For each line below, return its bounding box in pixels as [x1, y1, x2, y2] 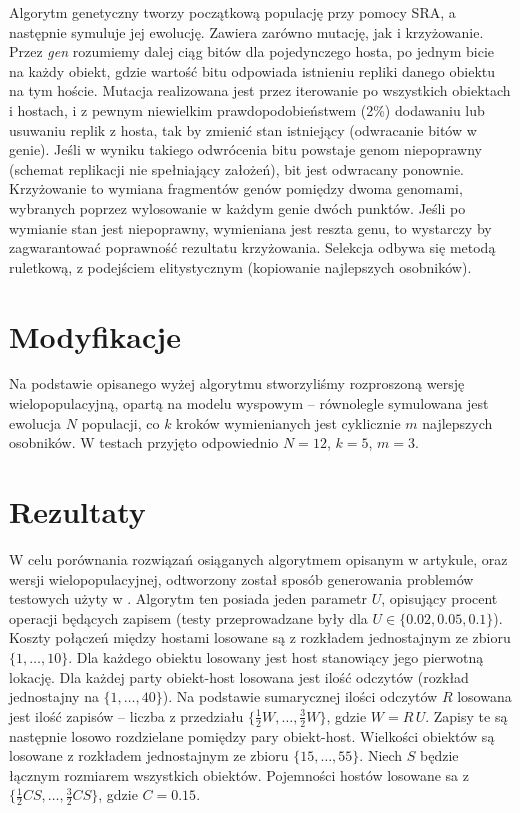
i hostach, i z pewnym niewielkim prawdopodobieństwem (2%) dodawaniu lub [9, 99, 485, 120]
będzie [420, 745, 459, 766]
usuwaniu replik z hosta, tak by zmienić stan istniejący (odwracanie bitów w [9, 119, 477, 140]
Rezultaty [9, 491, 146, 531]
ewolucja [9, 412, 62, 433]
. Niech [359, 745, 403, 766]
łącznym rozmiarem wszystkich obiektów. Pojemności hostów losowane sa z [9, 764, 469, 785]
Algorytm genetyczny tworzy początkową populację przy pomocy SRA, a [9, 2, 456, 22]
